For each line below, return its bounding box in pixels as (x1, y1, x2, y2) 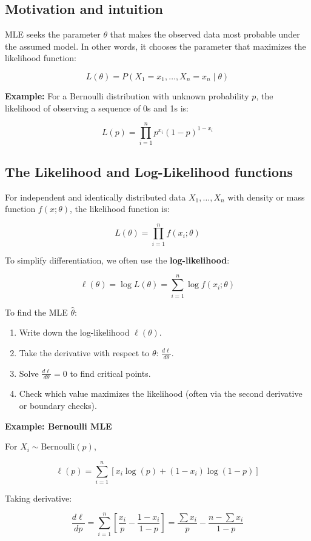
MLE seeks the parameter (5, 28, 101, 41)
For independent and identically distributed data (5, 190, 186, 203)
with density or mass (227, 190, 305, 203)
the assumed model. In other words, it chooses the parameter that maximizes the (5, 39, 306, 52)
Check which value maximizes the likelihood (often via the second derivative (19, 387, 303, 400)
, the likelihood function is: (70, 202, 170, 215)
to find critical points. (70, 367, 151, 379)
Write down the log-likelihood (19, 326, 130, 339)
